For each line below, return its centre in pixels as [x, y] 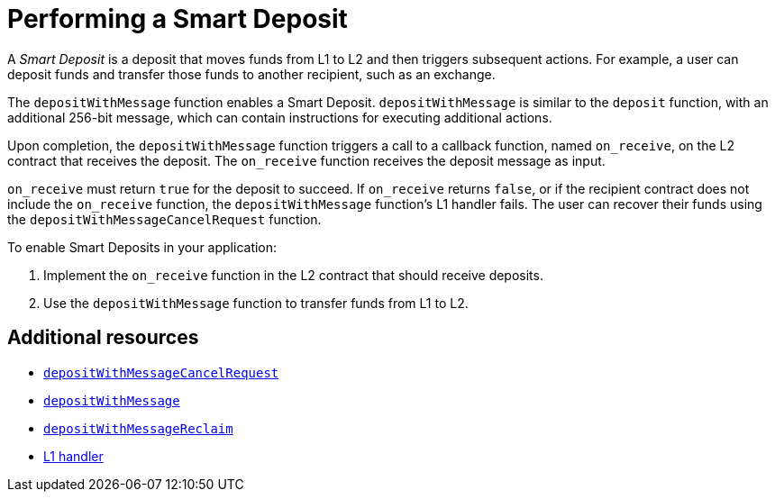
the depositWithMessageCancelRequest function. [164, 219]
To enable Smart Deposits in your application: [142, 247]
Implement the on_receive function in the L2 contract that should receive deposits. [293, 275]
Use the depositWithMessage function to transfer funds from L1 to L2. [256, 303]
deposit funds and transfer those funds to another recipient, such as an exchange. [251, 74]
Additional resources [103, 338]
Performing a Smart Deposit [178, 19]
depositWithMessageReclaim [138, 428]
